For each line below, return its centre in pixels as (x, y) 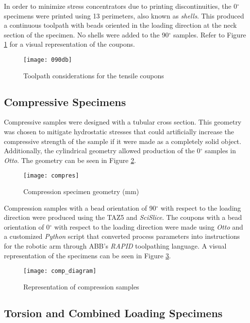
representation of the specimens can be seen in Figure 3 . (87, 255)
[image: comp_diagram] (60, 271)
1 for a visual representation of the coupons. (69, 44)
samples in (221, 151)
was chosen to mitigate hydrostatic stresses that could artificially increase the (119, 132)
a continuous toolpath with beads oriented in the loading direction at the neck (120, 25)
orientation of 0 (27, 226)
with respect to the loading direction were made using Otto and (149, 226)
